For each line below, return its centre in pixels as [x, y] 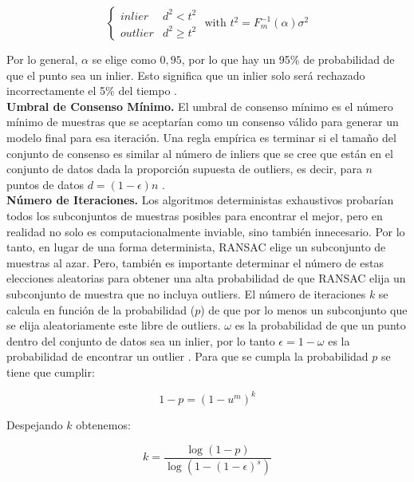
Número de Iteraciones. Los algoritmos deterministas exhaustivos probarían [200, 200]
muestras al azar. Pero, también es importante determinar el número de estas [195, 262]
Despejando [35, 424]
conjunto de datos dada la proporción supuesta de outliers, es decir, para [184, 169]
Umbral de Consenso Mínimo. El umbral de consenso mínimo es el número [200, 106]
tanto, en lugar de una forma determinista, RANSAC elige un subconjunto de [196, 247]
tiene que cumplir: [51, 371]
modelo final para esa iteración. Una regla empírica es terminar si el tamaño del [201, 137]
